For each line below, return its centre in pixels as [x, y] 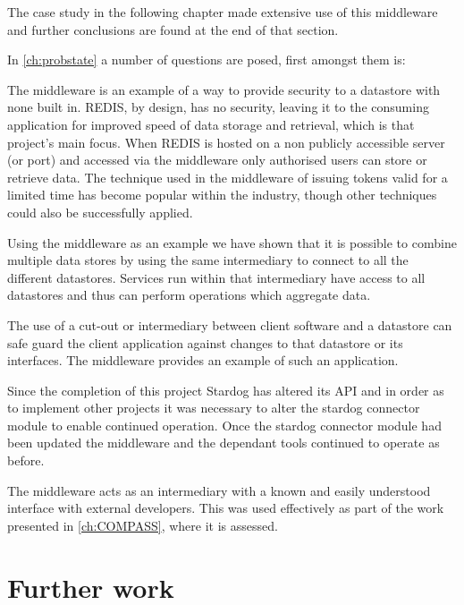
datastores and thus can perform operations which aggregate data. [189, 295]
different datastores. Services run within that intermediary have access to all [216, 277]
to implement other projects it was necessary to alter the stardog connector [214, 408]
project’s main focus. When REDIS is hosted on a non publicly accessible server [226, 142]
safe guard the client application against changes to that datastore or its [205, 342]
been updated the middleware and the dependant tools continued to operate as [224, 443]
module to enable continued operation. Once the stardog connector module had [224, 425]
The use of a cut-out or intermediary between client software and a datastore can [230, 324]
